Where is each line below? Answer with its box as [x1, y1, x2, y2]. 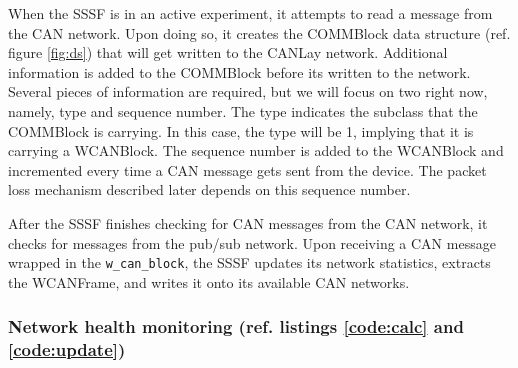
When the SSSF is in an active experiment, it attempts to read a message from [8, 3, 493, 23]
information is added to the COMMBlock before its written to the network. [8, 61, 471, 82]
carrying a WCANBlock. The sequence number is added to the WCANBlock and [8, 140, 504, 161]
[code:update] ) [8, 337, 126, 362]
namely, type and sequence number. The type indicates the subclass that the [8, 100, 478, 121]
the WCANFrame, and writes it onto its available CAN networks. [8, 271, 410, 292]
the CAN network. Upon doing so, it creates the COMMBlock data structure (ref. [8, 22, 511, 43]
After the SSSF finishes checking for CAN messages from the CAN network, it [8, 212, 488, 233]
